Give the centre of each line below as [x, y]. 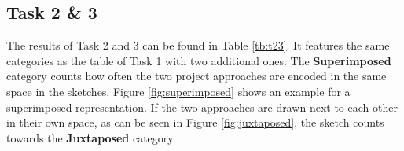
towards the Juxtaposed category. [91, 137]
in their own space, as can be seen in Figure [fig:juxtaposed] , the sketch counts [195, 122]
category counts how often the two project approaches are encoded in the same [196, 76]
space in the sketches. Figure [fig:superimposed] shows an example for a [178, 91]
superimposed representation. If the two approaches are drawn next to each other [202, 107]
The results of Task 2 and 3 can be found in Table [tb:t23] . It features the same [198, 45]
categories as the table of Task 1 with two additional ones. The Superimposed [199, 60]
